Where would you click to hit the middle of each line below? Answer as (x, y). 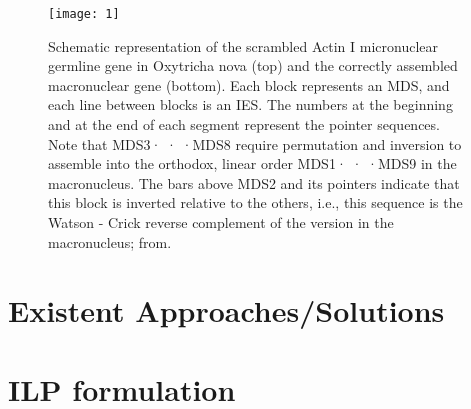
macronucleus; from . (110, 241)
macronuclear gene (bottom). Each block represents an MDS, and (249, 84)
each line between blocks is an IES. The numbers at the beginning (250, 104)
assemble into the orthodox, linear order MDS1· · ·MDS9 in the (252, 163)
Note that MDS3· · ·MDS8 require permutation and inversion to (255, 143)
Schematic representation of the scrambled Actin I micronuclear (243, 45)
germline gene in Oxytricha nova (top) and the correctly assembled (253, 65)
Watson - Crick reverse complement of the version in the (221, 222)
